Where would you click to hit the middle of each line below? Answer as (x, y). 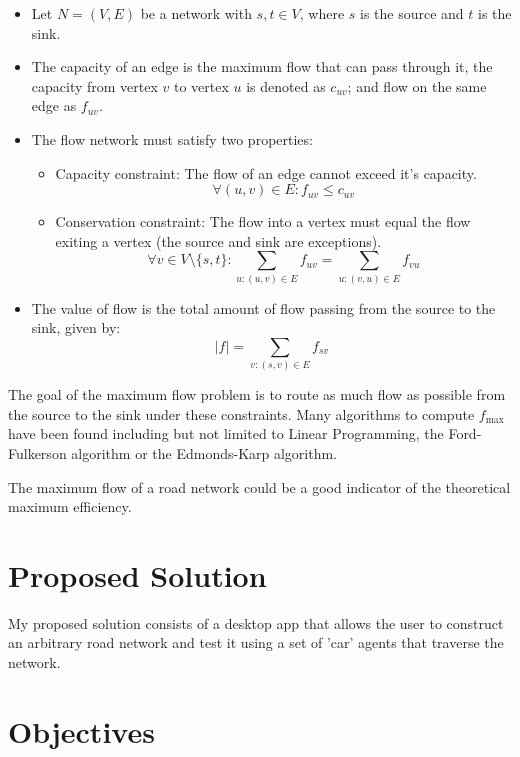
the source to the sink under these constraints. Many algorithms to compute (241, 413)
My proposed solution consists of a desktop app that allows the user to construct (256, 622)
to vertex (201, 85)
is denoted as (286, 85)
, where (322, 13)
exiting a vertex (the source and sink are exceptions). (218, 240)
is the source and (412, 13)
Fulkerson (37, 452)
